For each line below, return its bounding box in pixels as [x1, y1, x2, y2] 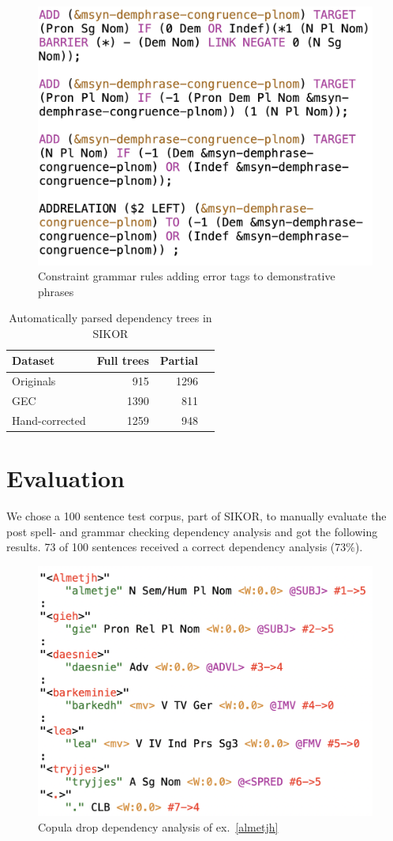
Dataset [12, 352, 55, 369]
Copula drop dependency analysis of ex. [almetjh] [38, 818, 279, 835]
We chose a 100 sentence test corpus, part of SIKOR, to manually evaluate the [6, 508, 387, 524]
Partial [159, 352, 198, 369]
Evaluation [6, 462, 125, 494]
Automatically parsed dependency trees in [9, 310, 212, 326]
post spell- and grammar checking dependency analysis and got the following [6, 523, 378, 539]
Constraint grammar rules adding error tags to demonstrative [38, 268, 335, 284]
